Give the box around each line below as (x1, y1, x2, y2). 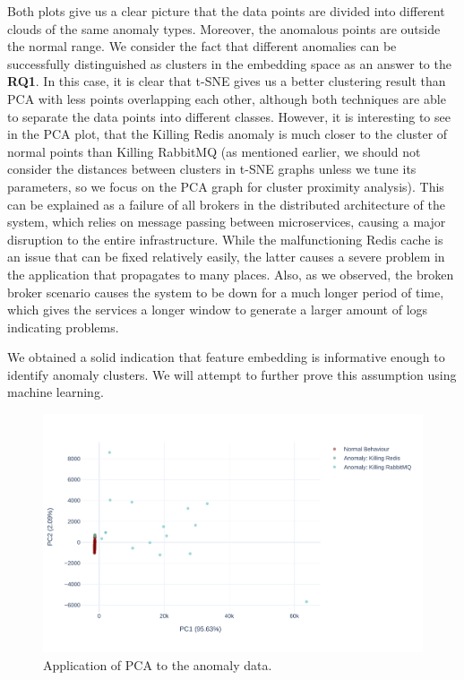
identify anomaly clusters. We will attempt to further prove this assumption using (7, 365, 457, 383)
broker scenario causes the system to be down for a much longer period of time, (7, 282, 444, 301)
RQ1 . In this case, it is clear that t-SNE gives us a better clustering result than (7, 72, 446, 90)
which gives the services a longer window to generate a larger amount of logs (7, 300, 428, 319)
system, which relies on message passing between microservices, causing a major (7, 212, 446, 231)
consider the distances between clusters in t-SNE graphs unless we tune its (7, 159, 417, 178)
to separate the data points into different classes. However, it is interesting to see (7, 107, 451, 125)
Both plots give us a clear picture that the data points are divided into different (7, 2, 445, 20)
